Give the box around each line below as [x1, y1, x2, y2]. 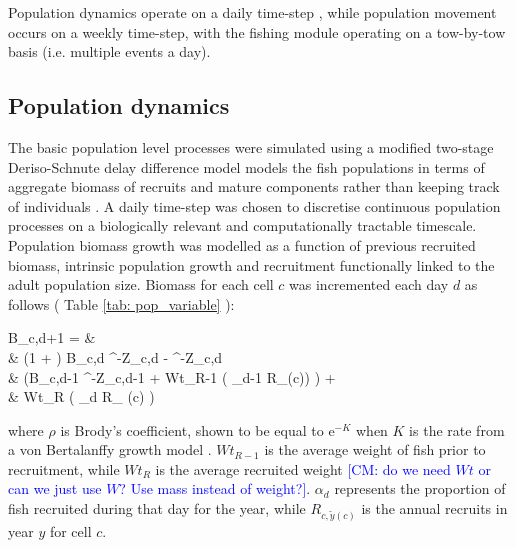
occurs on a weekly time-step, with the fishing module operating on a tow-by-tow [8, 21, 506, 42]
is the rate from [409, 419, 505, 440]
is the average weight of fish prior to [264, 439, 486, 460]
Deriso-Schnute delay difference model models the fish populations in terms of [8, 156, 485, 177]
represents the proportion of [334, 478, 506, 499]
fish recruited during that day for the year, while [8, 498, 306, 519]
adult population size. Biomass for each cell [8, 274, 274, 295]
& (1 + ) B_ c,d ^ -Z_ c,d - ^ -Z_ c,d [8, 346, 223, 367]
